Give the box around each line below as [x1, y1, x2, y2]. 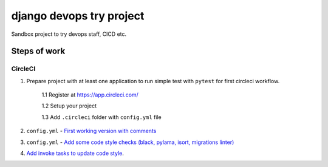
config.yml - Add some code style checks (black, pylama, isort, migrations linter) [26, 138, 234, 146]
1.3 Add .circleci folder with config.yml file [41, 113, 162, 121]
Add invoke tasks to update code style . [26, 149, 125, 157]
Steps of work [11, 46, 66, 56]
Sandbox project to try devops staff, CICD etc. [11, 30, 127, 38]
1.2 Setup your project [41, 102, 97, 109]
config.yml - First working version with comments [26, 128, 157, 135]
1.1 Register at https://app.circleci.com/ [41, 91, 139, 98]
